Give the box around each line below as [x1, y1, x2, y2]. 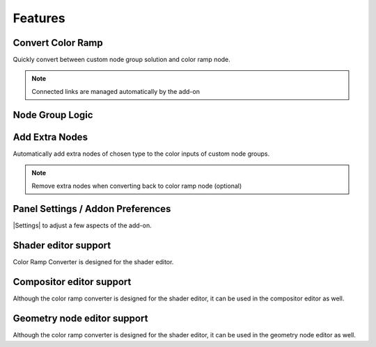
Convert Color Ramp [13, 37, 104, 49]
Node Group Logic [13, 108, 93, 121]
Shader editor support [13, 240, 111, 252]
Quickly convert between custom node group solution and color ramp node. [13, 56, 231, 64]
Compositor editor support [13, 276, 132, 288]
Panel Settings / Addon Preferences [13, 203, 171, 215]
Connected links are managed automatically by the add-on [31, 87, 200, 95]
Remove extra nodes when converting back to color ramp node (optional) [31, 181, 242, 190]
